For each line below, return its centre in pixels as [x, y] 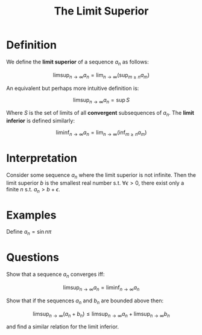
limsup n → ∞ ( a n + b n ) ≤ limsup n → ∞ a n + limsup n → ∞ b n [101, 314]
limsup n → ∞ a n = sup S [101, 101]
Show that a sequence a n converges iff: [55, 275]
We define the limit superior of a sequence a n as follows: [77, 62]
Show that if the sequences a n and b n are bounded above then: [85, 301]
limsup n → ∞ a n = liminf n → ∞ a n [101, 288]
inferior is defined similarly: [41, 121]
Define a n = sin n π [29, 232]
